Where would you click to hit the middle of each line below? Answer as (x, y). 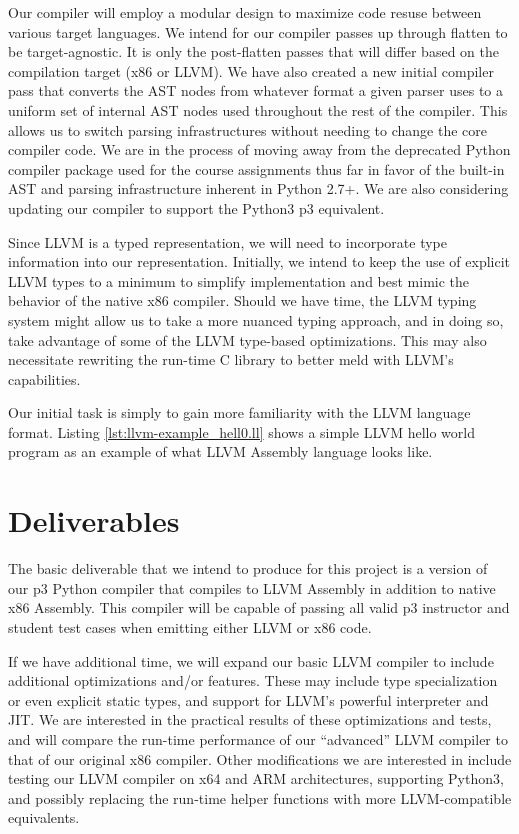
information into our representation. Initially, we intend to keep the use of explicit (259, 261)
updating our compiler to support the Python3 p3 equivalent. (196, 207)
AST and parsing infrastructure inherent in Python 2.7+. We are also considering (258, 188)
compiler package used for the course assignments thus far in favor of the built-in (256, 168)
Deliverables (94, 520)
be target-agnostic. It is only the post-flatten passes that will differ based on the (253, 51)
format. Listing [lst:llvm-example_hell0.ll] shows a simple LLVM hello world (241, 431)
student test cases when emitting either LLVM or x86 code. (190, 626)
